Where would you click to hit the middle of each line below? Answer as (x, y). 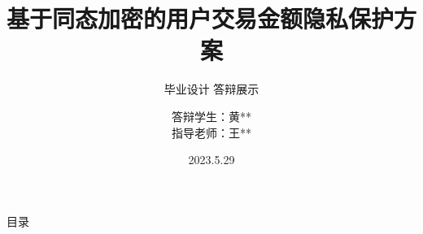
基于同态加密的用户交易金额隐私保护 (201, 18)
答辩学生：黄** (211, 116)
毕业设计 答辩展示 (211, 89)
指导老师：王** (211, 132)
